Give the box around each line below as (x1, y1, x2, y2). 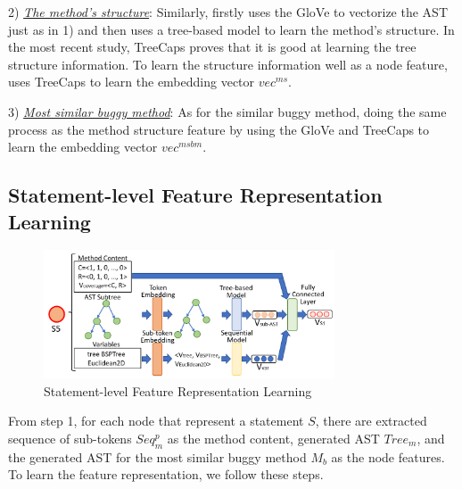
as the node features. (331, 447, 445, 466)
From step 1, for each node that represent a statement (8, 411, 304, 430)
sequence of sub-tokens (8, 428, 132, 447)
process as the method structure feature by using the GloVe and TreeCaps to (8, 120, 430, 138)
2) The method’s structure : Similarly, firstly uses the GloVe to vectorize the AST (8, 3, 448, 21)
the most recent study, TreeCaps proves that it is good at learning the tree (8, 37, 417, 56)
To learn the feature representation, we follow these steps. (8, 465, 324, 484)
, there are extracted (315, 411, 427, 430)
